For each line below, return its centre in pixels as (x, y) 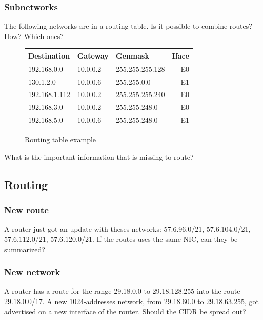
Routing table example (60, 139)
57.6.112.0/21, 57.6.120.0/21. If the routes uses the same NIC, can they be (121, 239)
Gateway (93, 55)
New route (26, 210)
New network (32, 272)
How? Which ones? (34, 36)
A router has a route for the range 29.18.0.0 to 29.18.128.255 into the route (122, 291)
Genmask (132, 55)
